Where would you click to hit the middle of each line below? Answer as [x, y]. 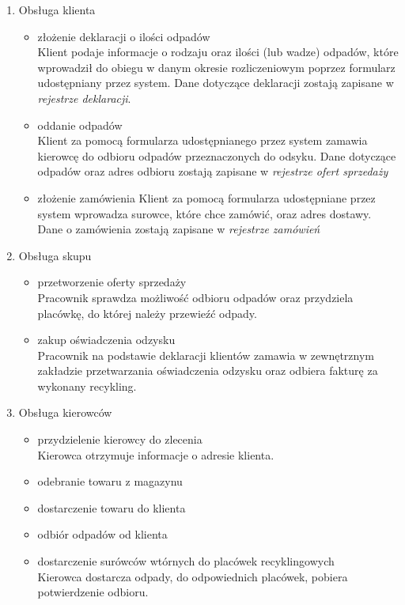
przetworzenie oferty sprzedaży [112, 282]
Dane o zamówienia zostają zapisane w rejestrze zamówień [179, 229]
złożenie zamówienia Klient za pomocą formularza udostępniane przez [206, 197]
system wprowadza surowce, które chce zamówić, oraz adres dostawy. [204, 213]
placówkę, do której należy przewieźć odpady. [147, 313]
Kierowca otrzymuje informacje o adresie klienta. [156, 454]
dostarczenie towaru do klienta [112, 507]
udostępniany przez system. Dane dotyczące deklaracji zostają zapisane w [216, 83]
